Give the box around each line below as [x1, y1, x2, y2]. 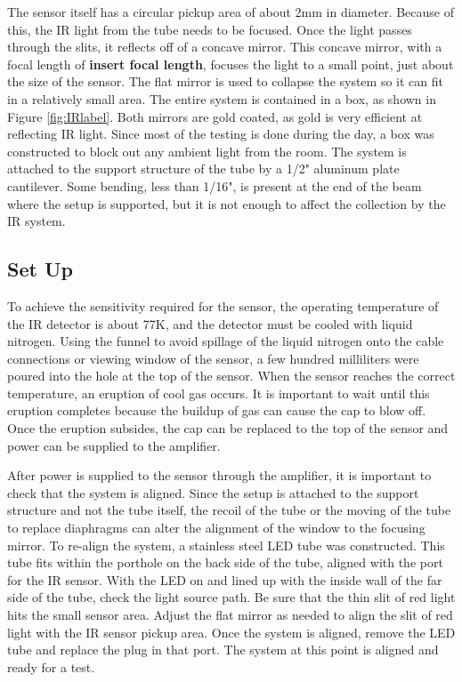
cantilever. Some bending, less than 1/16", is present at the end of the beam [7, 176, 422, 195]
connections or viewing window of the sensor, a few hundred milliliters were [7, 349, 419, 367]
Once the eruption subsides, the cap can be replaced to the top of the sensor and [7, 419, 449, 437]
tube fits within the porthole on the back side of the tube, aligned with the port [7, 553, 443, 572]
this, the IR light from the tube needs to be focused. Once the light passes [7, 20, 412, 38]
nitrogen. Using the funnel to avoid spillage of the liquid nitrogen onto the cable [7, 332, 444, 350]
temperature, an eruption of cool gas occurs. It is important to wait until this [7, 383, 430, 402]
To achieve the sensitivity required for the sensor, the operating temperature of [7, 296, 439, 315]
